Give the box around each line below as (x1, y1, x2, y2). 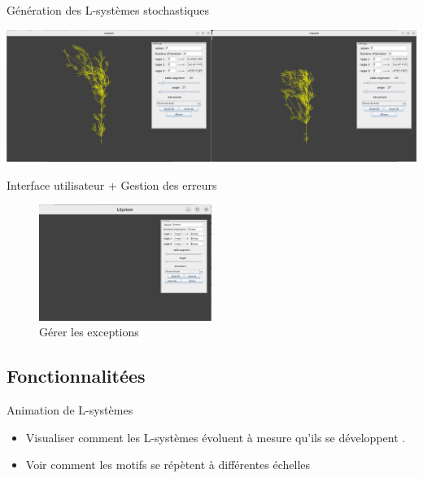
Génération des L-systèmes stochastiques (7, 2, 209, 18)
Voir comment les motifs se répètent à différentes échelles (25, 456, 311, 473)
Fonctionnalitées (7, 363, 146, 388)
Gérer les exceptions (39, 323, 139, 340)
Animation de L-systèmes (7, 401, 133, 419)
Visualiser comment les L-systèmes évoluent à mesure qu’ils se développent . (25, 428, 406, 445)
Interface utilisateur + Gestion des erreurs (7, 176, 217, 193)
